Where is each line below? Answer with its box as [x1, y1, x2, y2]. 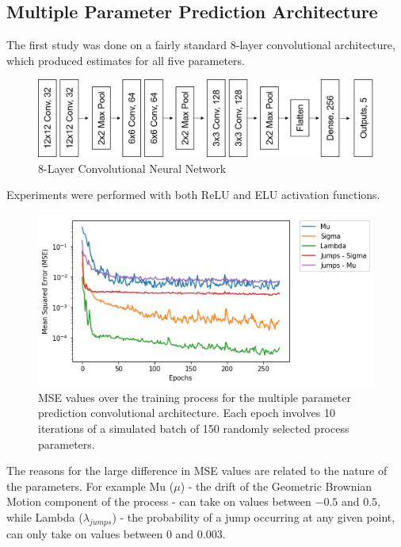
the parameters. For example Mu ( [6, 477, 174, 494]
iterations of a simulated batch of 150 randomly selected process [38, 419, 349, 436]
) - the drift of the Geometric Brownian [180, 477, 372, 494]
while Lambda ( [6, 508, 83, 525]
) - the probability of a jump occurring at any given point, [112, 508, 395, 525]
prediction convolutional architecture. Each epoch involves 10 [38, 404, 335, 421]
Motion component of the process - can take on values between [6, 493, 311, 510]
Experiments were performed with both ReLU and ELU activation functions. [6, 186, 380, 203]
